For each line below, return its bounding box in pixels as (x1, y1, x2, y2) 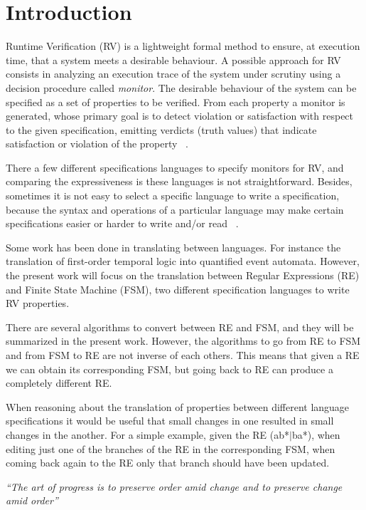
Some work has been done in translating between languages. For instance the (6, 239, 341, 254)
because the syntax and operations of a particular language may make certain (6, 202, 344, 217)
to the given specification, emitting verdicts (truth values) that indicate (6, 122, 317, 137)
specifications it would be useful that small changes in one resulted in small (6, 413, 334, 428)
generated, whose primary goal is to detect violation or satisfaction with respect (6, 108, 354, 123)
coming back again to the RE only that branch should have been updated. (6, 455, 330, 470)
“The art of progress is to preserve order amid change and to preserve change (6, 479, 343, 494)
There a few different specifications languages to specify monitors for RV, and (6, 160, 344, 175)
